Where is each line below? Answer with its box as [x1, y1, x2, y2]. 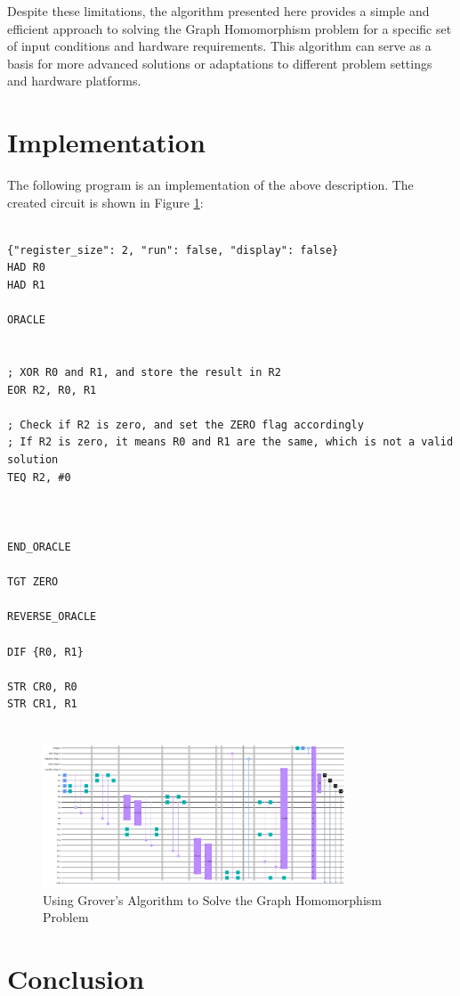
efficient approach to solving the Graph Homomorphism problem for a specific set [7, 19, 452, 37]
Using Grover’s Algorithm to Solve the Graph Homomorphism [43, 890, 382, 909]
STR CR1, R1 [7, 698, 77, 711]
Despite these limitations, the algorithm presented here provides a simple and [7, 2, 430, 20]
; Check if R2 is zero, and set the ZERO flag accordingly [7, 418, 364, 431]
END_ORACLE [7, 540, 71, 553]
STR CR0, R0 [7, 680, 77, 693]
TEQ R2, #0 [7, 470, 71, 484]
